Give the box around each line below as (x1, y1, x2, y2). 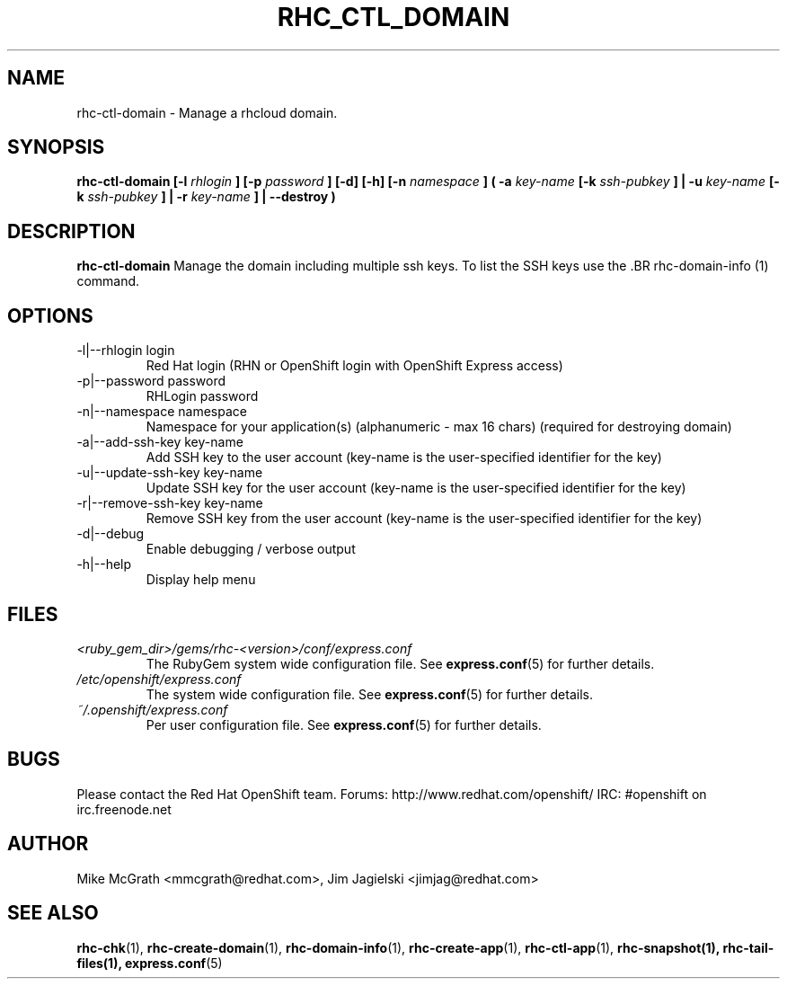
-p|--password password (76, 373, 225, 389)
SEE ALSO (7, 902, 99, 925)
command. (76, 273, 140, 289)
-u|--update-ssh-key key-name (76, 465, 263, 481)
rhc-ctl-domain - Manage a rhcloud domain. (76, 104, 338, 120)
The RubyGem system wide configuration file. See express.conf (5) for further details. (146, 655, 655, 671)
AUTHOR (7, 832, 89, 856)
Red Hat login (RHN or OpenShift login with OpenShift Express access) (146, 358, 563, 374)
